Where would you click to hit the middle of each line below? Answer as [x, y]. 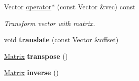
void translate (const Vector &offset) [61, 40]
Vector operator [28, 6]
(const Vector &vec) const [96, 6]
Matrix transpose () [36, 56]
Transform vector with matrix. [50, 23]
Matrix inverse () [32, 72]
